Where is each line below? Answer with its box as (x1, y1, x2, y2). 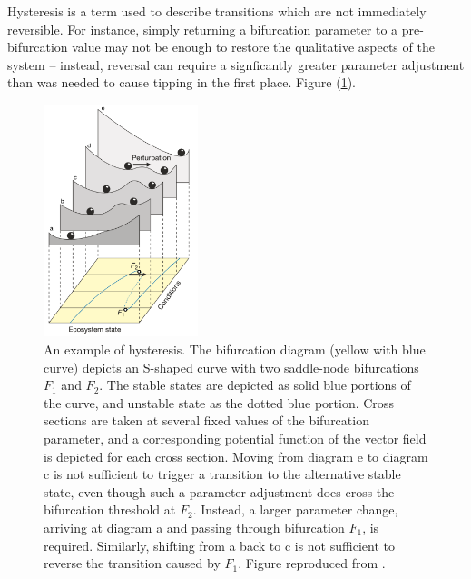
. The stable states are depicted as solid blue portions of (99, 375, 411, 394)
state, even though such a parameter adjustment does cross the (44, 482, 395, 501)
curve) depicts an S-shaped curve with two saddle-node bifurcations (44, 357, 419, 376)
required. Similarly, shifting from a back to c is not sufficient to (44, 535, 395, 554)
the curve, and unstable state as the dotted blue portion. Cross (44, 393, 394, 412)
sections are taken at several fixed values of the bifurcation (44, 411, 369, 430)
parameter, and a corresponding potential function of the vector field (44, 429, 427, 447)
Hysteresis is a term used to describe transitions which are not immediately (7, 2, 427, 20)
